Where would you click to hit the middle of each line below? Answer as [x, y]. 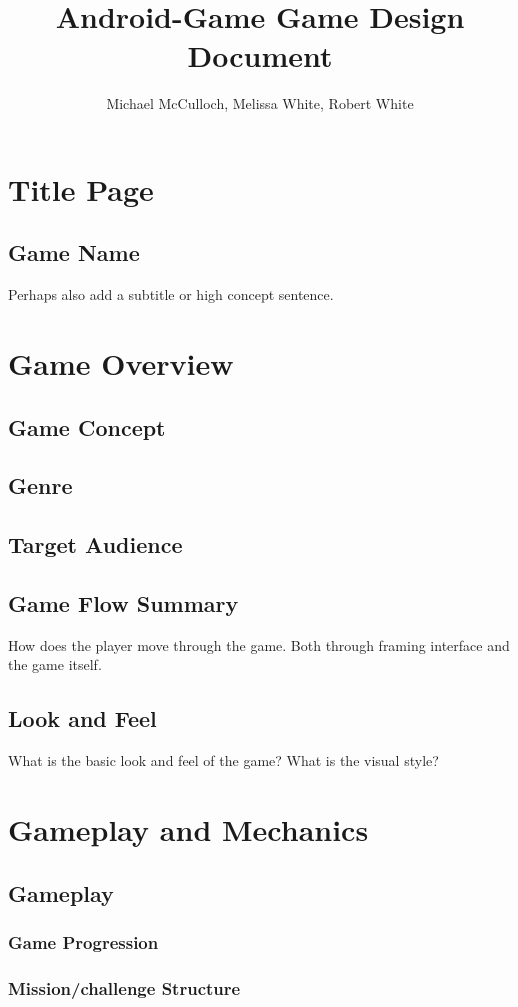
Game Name [74, 252]
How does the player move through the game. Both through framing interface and [259, 644]
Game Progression [83, 941]
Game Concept [87, 426]
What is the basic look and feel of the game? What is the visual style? [223, 760]
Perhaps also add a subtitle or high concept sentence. [171, 294]
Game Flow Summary [123, 603]
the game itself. [55, 664]
